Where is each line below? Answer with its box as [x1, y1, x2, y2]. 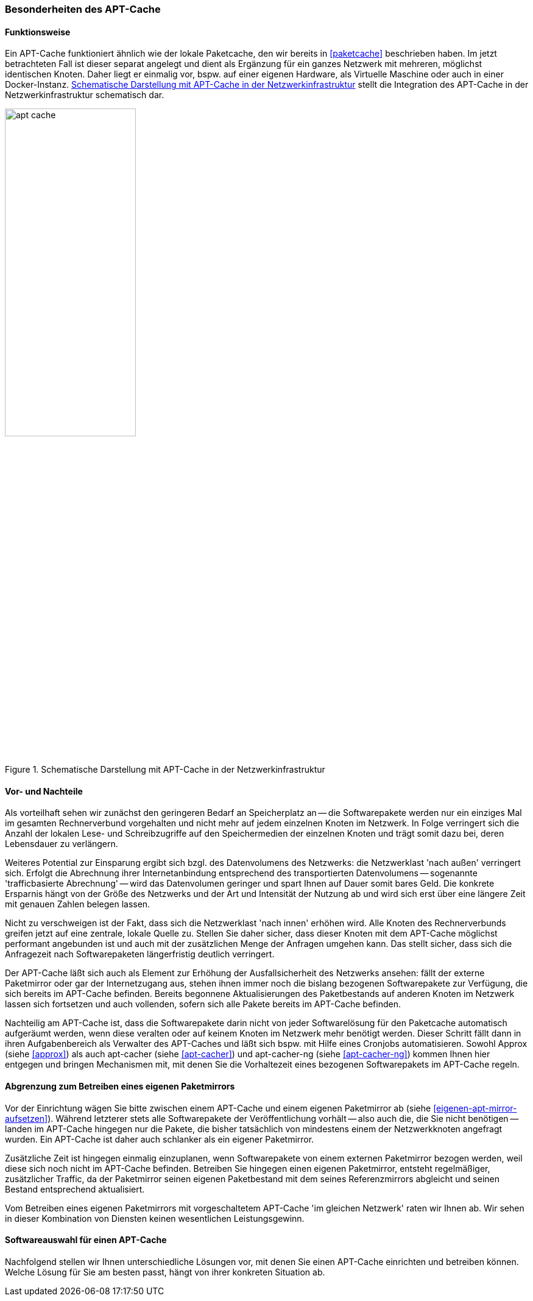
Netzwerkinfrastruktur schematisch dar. [5, 90, 164, 101]
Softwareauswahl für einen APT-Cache [5, 1235, 167, 1246]
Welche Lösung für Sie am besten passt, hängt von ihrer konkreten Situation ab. [5, 1266, 325, 1277]
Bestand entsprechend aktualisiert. [5, 1183, 145, 1194]
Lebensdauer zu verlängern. [5, 838, 118, 849]
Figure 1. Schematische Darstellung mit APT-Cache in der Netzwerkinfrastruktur [5, 764, 325, 775]
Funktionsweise [5, 26, 71, 37]
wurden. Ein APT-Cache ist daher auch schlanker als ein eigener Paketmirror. [5, 1133, 314, 1144]
